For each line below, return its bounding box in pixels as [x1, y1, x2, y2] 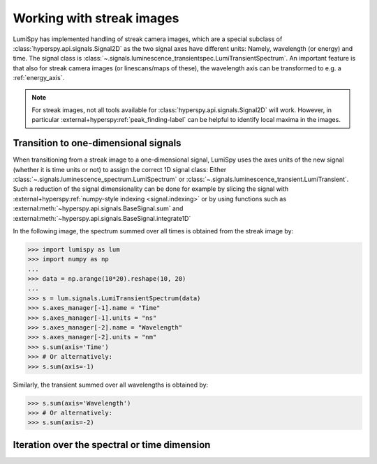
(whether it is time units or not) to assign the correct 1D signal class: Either [13, 165, 227, 173]
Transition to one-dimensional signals [13, 137, 182, 149]
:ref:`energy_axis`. [13, 74, 65, 82]
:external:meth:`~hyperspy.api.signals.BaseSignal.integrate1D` [13, 214, 191, 222]
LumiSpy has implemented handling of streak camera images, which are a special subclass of [13, 35, 283, 43]
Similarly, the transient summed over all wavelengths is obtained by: [13, 380, 209, 389]
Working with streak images [13, 10, 179, 26]
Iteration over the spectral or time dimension [13, 439, 211, 451]
